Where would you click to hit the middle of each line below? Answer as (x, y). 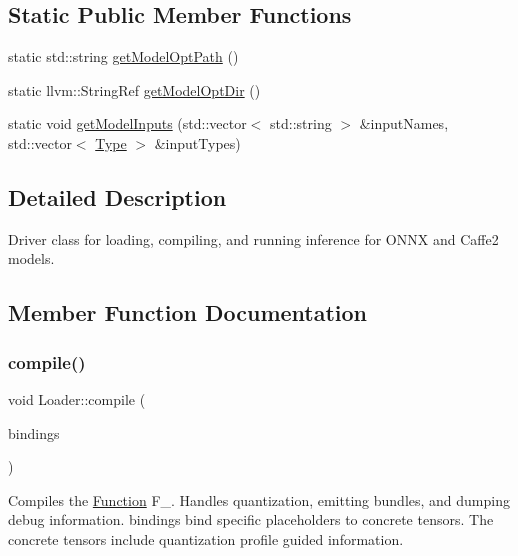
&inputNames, (404, 123)
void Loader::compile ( (77, 398)
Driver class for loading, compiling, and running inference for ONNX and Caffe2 (253, 238)
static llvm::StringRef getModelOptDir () (134, 89)
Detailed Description (117, 196)
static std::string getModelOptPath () (123, 56)
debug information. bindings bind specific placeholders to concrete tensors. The (251, 519)
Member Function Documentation (188, 312)
